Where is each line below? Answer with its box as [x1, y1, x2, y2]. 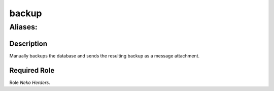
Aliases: [9, 22, 38, 32]
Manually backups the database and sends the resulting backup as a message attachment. [9, 52, 200, 58]
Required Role [9, 66, 55, 75]
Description [9, 39, 48, 48]
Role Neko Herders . [9, 79, 50, 85]
